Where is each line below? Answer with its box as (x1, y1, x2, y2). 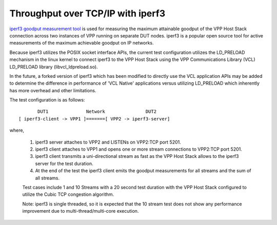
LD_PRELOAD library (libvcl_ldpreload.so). (9, 64, 98, 70)
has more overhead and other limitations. (9, 87, 96, 93)
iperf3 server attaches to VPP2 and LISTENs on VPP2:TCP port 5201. (35, 139, 182, 145)
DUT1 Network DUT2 (37, 109, 156, 115)
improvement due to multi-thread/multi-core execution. (22, 208, 139, 214)
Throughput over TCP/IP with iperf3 (9, 8, 166, 19)
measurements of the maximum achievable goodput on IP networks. (9, 40, 154, 46)
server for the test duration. (35, 160, 93, 167)
